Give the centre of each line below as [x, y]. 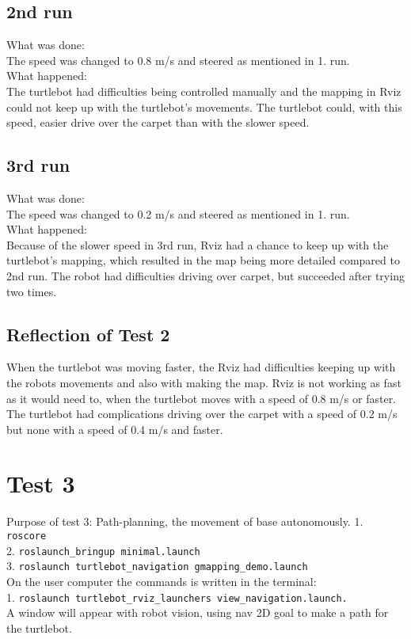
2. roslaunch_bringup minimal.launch [103, 550]
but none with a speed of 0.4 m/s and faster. [115, 429]
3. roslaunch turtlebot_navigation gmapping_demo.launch [157, 566]
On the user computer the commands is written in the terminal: [162, 581]
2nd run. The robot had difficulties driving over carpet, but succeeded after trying [205, 275]
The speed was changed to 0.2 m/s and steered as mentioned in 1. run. [178, 213]
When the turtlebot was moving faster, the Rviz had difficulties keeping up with [201, 367]
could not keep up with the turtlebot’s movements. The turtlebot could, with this [204, 106]
